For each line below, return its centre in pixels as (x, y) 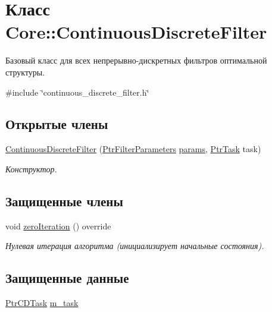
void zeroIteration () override (58, 226)
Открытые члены (57, 124)
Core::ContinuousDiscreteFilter (136, 32)
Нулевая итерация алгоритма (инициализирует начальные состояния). (135, 246)
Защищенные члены (64, 201)
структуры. (25, 72)
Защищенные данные (67, 278)
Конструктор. (31, 168)
